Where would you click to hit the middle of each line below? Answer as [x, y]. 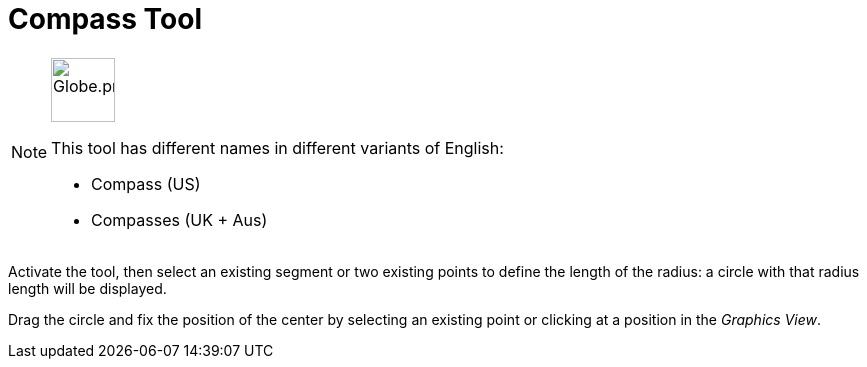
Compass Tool [105, 19]
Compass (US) [146, 183]
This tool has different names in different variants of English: [277, 147]
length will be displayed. [87, 288]
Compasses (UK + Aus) [179, 219]
